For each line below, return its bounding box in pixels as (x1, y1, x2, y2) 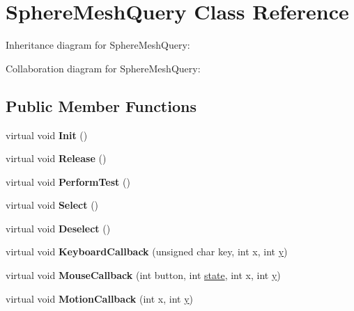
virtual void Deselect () (6, 221, 111, 235)
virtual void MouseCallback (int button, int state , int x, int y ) (6, 268, 281, 282)
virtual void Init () (6, 127, 88, 142)
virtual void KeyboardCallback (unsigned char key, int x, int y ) (6, 244, 288, 259)
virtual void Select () (6, 198, 99, 212)
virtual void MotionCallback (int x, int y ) (6, 291, 194, 305)
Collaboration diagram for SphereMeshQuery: (6, 61, 201, 75)
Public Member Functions (6, 95, 197, 116)
